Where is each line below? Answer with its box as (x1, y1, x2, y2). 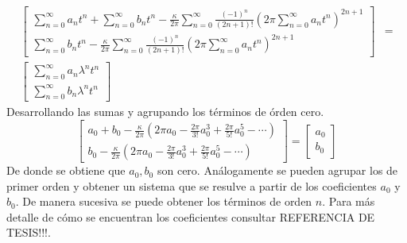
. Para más (322, 193, 375, 210)
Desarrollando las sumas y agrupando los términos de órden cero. (6, 103, 324, 120)
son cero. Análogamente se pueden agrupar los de (157, 162, 398, 179)
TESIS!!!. (6, 224, 51, 241)
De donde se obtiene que (6, 162, 126, 179)
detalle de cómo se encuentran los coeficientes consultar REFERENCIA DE (6, 208, 375, 225)
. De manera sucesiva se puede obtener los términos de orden (15, 193, 312, 210)
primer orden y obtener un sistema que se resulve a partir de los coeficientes (6, 177, 377, 194)
